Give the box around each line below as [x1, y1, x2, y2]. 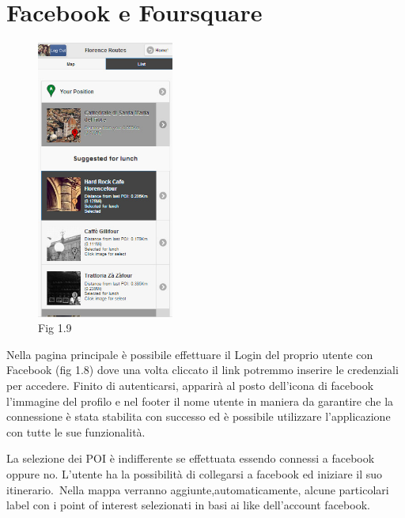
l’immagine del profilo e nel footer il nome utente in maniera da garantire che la [6, 392, 394, 409]
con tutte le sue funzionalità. [6, 423, 146, 440]
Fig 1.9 [38, 319, 72, 336]
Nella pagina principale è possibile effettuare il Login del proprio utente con [6, 346, 373, 362]
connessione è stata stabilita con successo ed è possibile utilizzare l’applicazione [6, 408, 391, 425]
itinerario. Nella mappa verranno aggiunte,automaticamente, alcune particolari [6, 481, 389, 497]
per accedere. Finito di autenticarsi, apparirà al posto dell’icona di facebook [6, 377, 374, 394]
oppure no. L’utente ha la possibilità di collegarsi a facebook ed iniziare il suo [6, 466, 383, 482]
